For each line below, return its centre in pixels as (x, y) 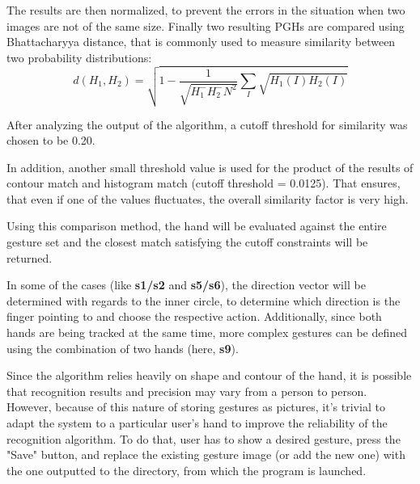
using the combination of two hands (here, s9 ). (123, 348)
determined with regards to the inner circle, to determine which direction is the (204, 300)
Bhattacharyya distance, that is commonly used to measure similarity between (201, 42)
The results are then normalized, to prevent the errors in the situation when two (206, 10)
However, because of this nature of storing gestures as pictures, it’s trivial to (196, 407)
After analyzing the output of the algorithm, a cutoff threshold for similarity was (207, 124)
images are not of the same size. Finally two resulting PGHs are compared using (206, 25)
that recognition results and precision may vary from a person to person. (187, 391)
